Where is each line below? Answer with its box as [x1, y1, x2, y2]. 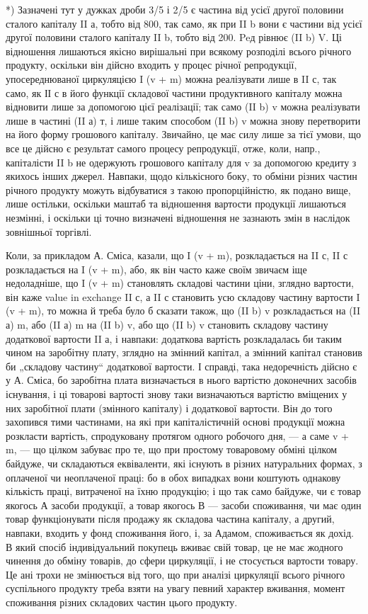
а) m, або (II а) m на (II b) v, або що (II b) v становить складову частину [6, 317, 328, 332]
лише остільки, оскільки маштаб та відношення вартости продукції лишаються [6, 196, 346, 211]
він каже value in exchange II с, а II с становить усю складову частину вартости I [6, 289, 360, 304]
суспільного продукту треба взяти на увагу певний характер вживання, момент [6, 581, 345, 596]
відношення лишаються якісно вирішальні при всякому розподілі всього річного [6, 43, 352, 58]
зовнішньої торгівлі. [6, 224, 92, 239]
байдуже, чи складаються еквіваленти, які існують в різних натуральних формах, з [6, 456, 362, 470]
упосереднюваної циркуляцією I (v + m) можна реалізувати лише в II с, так [6, 71, 337, 86]
